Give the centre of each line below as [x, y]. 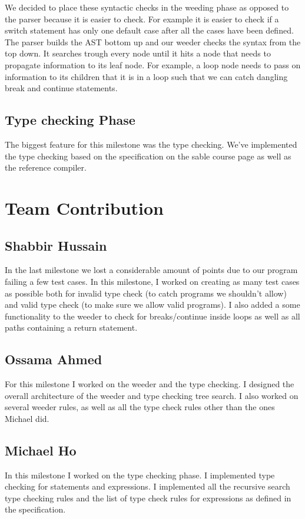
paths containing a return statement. [71, 327]
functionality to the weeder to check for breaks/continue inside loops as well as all [152, 316]
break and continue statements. [61, 88]
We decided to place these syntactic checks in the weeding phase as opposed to [147, 7]
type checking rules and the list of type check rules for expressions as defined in [148, 498]
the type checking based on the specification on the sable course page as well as [148, 156]
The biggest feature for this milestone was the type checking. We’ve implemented [151, 144]
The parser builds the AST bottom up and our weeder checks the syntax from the [153, 41]
